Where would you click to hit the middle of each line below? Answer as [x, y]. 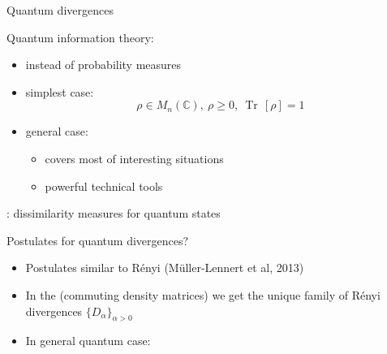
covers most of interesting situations [134, 158]
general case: [57, 131]
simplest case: [60, 91]
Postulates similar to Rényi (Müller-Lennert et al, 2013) [165, 268]
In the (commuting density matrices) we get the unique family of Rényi [203, 294]
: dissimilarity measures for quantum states [114, 213]
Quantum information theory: [80, 37]
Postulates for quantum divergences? [98, 240]
